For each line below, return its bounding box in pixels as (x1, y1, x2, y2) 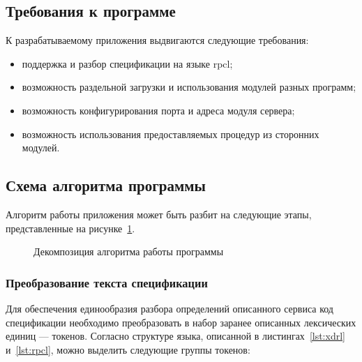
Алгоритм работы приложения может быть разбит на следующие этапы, (6, 206, 312, 221)
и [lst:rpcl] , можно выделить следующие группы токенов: (6, 342, 250, 356)
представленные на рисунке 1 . (6, 220, 135, 235)
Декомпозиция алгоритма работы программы (33, 244, 224, 259)
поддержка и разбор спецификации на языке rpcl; (22, 56, 233, 70)
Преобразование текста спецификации (6, 273, 208, 291)
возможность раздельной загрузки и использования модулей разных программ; (22, 80, 356, 94)
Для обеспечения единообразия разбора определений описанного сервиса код (6, 301, 333, 315)
